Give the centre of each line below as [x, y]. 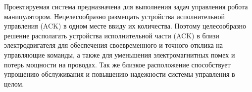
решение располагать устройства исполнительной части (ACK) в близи [112, 35]
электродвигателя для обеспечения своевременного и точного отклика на [114, 45]
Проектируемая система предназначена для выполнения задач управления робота [126, 6]
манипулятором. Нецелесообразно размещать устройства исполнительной [114, 16]
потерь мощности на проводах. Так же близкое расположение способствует [117, 64]
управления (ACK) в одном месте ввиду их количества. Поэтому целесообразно [125, 26]
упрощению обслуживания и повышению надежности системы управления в [120, 74]
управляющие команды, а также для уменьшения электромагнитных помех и [120, 54]
